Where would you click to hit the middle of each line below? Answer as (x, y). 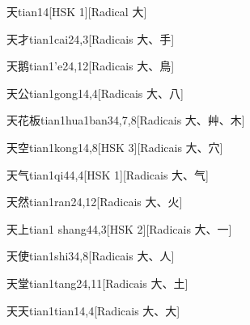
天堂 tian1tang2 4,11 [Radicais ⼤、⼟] (97, 283)
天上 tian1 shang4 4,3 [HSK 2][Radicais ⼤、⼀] (119, 228)
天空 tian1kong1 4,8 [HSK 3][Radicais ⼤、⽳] (115, 147)
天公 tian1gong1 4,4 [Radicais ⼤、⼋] (95, 93)
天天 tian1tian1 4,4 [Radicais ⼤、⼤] (93, 310)
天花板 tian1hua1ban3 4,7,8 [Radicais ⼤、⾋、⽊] (126, 120)
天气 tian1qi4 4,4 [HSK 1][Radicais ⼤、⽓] (108, 174)
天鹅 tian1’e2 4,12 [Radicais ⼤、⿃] (91, 66)
